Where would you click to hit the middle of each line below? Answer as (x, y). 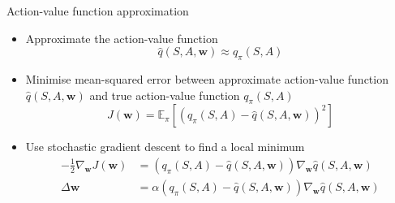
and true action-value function (165, 95)
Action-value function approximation (98, 11)
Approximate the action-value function (122, 38)
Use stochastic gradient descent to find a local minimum (165, 147)
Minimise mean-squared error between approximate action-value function (207, 78)
